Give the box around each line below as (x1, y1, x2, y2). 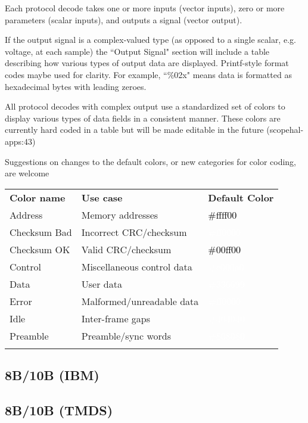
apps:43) (5, 135, 36, 147)
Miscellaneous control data (81, 259, 192, 273)
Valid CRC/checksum (81, 242, 172, 256)
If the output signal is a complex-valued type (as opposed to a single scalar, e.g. (5, 33, 296, 46)
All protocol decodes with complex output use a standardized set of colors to (5, 100, 285, 113)
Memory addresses (81, 207, 158, 222)
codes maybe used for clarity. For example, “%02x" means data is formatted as (5, 68, 292, 80)
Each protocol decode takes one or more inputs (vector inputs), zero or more (5, 2, 285, 14)
